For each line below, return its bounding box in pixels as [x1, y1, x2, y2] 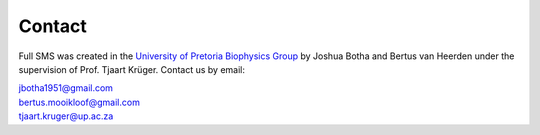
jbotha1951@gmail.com [18, 82, 114, 94]
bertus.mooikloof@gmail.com [18, 96, 140, 108]
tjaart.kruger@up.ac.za [18, 110, 114, 122]
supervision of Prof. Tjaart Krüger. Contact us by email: [18, 63, 245, 75]
